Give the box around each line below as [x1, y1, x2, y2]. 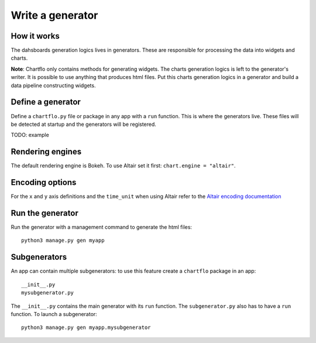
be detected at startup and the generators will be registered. [11, 121, 156, 128]
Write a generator [11, 9, 98, 22]
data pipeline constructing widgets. [11, 82, 96, 89]
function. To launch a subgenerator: [11, 310, 98, 317]
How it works [11, 31, 60, 41]
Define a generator [11, 97, 81, 107]
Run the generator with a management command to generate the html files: [11, 224, 193, 231]
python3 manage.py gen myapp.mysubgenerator [21, 324, 152, 331]
